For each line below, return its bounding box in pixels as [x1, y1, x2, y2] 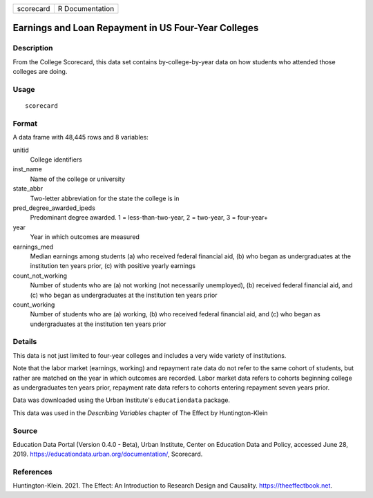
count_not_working [12, 271, 68, 280]
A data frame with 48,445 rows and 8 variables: [12, 133, 149, 142]
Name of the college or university [30, 175, 126, 183]
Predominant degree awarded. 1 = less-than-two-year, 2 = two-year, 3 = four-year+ [30, 213, 269, 222]
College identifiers [30, 155, 83, 164]
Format [12, 118, 38, 128]
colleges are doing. [12, 68, 68, 76]
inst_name [12, 165, 43, 173]
